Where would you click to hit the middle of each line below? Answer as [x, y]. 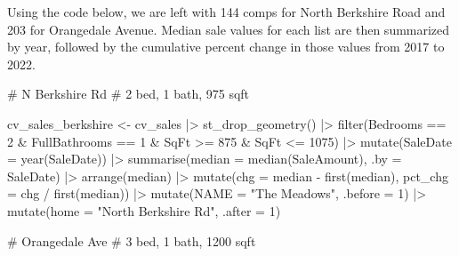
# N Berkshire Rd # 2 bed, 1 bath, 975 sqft [129, 94]
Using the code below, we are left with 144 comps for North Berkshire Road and [226, 12]
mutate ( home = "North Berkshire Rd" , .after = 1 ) [144, 210]
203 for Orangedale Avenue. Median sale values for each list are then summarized [229, 29]
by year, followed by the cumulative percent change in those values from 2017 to [226, 47]
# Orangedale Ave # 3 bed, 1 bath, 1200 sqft [132, 240]
